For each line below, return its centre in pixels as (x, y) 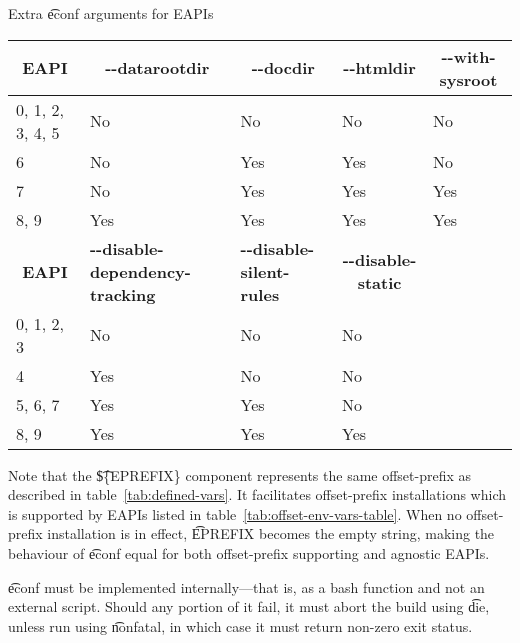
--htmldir (379, 68)
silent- (265, 271)
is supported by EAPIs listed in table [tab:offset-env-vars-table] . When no (235, 513)
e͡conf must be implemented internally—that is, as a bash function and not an (246, 586)
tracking (122, 294)
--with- (468, 56)
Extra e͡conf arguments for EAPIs (111, 13)
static (379, 283)
